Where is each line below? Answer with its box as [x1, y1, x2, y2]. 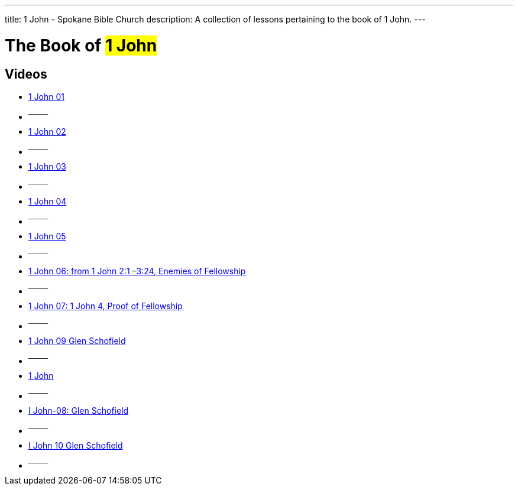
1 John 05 [28, 231, 66, 241]
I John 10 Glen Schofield [28, 440, 123, 450]
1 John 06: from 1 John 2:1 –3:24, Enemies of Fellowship [28, 265, 246, 276]
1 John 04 [28, 196, 67, 206]
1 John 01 [28, 91, 65, 102]
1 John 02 [28, 126, 66, 137]
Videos [5, 66, 47, 82]
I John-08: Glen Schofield [28, 405, 129, 416]
